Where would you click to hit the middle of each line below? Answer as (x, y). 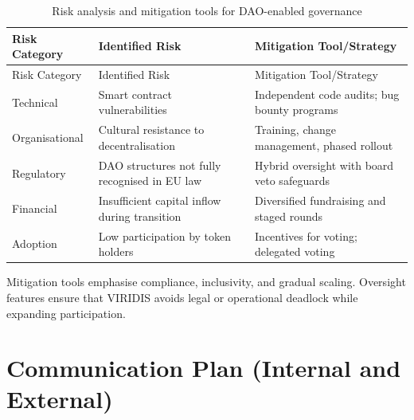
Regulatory (39, 173)
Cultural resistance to (151, 130)
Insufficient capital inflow (160, 200)
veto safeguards (292, 181)
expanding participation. (66, 313)
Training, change (295, 130)
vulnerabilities (133, 110)
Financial (35, 208)
